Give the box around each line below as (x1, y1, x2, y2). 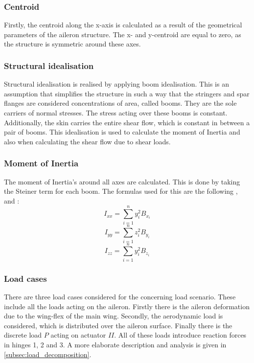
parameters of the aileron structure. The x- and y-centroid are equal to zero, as (4, 29, 241, 39)
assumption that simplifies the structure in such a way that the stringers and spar (4, 88, 250, 98)
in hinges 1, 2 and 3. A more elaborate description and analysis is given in (4, 339, 227, 349)
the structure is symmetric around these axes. (4, 39, 141, 49)
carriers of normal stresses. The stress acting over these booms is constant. (4, 108, 228, 117)
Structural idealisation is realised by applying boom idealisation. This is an (4, 79, 229, 89)
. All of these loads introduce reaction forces (114, 330, 247, 340)
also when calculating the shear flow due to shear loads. (4, 136, 171, 146)
